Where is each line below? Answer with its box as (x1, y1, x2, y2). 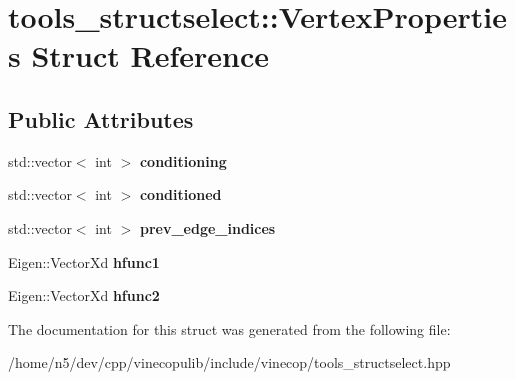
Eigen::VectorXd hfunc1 (8, 251, 160, 272)
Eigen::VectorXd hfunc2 (8, 285, 160, 306)
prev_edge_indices (139, 217, 276, 238)
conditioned (139, 184, 222, 205)
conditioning (139, 150, 227, 171)
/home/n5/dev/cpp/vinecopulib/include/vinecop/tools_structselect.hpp (8, 352, 451, 373)
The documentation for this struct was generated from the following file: (8, 318, 451, 339)
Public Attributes (8, 103, 194, 134)
